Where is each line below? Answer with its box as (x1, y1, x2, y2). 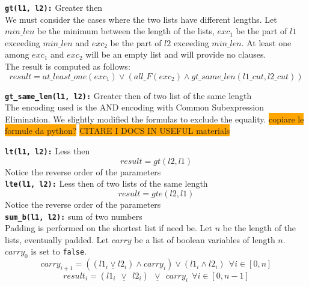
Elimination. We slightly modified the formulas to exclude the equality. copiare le (5, 112, 304, 125)
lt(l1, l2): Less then (5, 145, 90, 157)
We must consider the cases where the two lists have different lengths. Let (5, 13, 277, 25)
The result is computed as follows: (5, 60, 130, 73)
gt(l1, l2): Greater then (5, 1, 103, 13)
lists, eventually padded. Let (5, 233, 109, 246)
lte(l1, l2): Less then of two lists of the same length (5, 177, 208, 190)
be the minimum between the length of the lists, (37, 25, 215, 37)
